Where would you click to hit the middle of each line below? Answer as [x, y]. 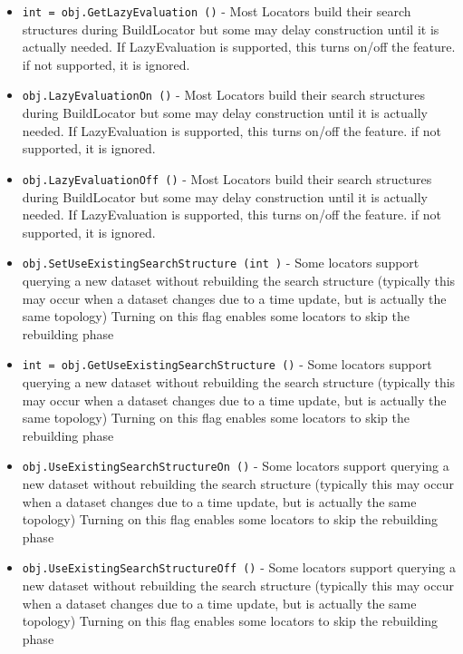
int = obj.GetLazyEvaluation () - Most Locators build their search [217, 11]
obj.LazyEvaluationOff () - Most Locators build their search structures [227, 178]
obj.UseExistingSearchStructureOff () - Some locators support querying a [239, 567]
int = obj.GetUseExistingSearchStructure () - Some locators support [227, 364]
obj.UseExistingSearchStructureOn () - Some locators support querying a [236, 466]
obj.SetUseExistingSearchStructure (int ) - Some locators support [221, 263]
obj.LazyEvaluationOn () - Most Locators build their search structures [224, 95]
